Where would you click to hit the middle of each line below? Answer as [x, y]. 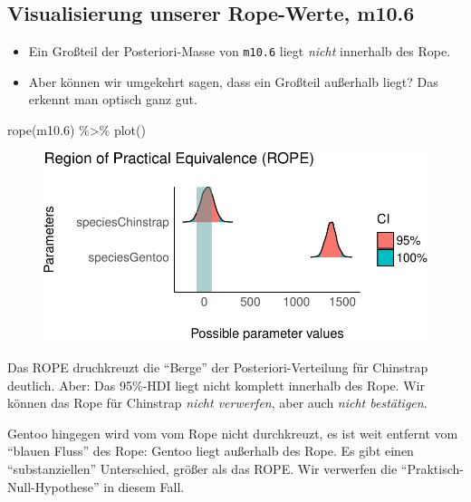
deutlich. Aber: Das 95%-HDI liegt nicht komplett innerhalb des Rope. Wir [216, 385]
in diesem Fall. [144, 486]
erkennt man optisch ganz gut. [113, 99]
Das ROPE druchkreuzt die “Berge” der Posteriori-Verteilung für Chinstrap [218, 367]
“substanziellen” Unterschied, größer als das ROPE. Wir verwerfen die [202, 469]
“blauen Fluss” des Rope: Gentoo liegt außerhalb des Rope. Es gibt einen [211, 451]
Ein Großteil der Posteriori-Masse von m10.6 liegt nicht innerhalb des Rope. [240, 51]
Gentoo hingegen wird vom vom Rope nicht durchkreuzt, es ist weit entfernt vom [233, 433]
